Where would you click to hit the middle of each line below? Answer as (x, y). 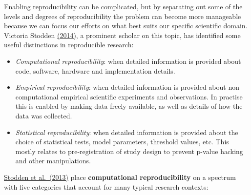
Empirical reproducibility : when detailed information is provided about (121, 87)
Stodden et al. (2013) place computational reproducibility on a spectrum (120, 177)
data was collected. (44, 115)
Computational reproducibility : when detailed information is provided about (128, 61)
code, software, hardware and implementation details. (95, 70)
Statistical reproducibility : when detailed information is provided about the (127, 132)
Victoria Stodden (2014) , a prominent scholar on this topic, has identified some (122, 35)
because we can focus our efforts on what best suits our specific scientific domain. (126, 26)
